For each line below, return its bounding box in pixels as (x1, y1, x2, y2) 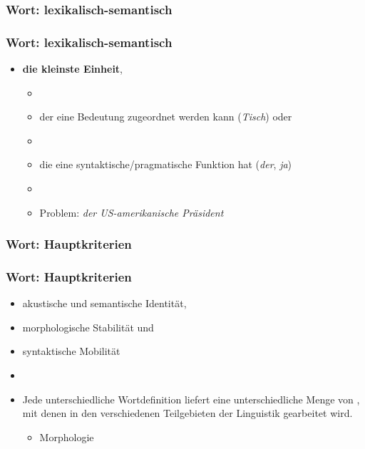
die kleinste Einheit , (22, 61, 123, 76)
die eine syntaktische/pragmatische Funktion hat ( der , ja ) (39, 157, 292, 172)
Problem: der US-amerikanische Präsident (39, 205, 224, 220)
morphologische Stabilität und (22, 319, 154, 334)
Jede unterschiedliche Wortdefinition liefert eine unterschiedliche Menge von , (22, 391, 360, 406)
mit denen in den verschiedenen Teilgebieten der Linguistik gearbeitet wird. (22, 406, 353, 420)
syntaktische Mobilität (22, 344, 120, 358)
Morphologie (39, 429, 94, 444)
